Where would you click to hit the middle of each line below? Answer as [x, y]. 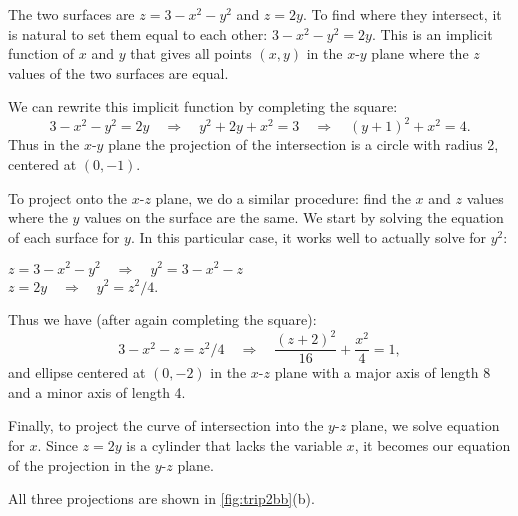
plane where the [420, 53]
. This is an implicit [432, 33]
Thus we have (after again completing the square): [162, 319]
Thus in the [44, 144]
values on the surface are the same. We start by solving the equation [294, 217]
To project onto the [68, 197]
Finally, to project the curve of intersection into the [166, 425]
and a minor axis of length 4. [97, 391]
